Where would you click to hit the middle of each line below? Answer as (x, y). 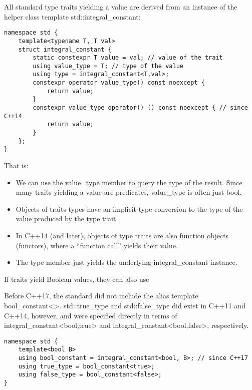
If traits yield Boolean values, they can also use (77, 279)
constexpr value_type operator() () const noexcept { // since (140, 108)
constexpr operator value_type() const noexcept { (119, 83)
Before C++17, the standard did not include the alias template (101, 296)
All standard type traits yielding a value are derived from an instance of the (121, 7)
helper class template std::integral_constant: (72, 16)
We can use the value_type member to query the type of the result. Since (129, 182)
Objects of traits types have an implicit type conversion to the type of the (129, 209)
